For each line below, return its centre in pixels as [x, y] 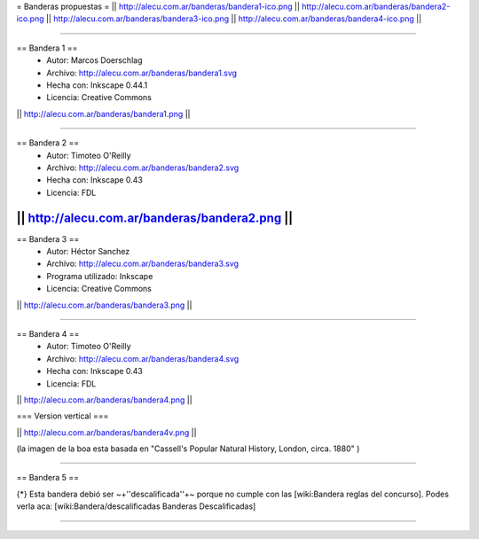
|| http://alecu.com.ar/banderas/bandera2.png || [155, 218]
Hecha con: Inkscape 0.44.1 [97, 85]
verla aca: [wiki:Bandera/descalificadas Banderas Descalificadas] [136, 506]
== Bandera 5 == [48, 478]
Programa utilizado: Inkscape [100, 276]
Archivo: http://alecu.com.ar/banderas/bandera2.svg [143, 168]
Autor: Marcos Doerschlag [94, 60]
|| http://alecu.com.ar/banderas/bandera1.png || [103, 113]
